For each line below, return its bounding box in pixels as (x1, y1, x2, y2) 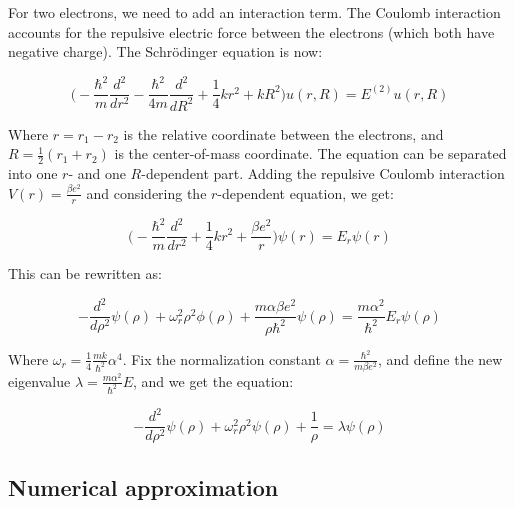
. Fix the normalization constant (122, 348, 321, 369)
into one (8, 163, 58, 184)
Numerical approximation (8, 471, 279, 502)
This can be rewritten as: (8, 263, 162, 284)
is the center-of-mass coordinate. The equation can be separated (114, 143, 507, 164)
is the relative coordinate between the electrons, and (123, 123, 444, 144)
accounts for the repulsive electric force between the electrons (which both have (8, 21, 495, 42)
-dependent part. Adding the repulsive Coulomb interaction (141, 163, 505, 184)
